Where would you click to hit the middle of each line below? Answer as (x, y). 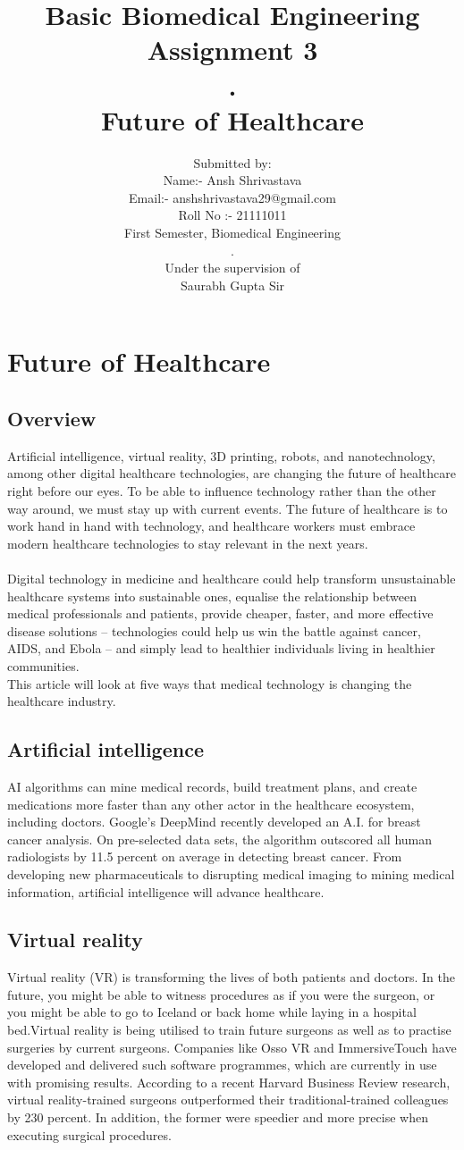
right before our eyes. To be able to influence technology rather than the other (222, 491)
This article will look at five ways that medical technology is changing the (210, 683)
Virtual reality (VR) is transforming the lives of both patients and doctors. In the (231, 977)
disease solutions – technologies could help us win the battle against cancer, (214, 630)
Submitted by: (232, 162)
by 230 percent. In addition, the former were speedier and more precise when (218, 1117)
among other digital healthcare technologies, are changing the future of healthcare (232, 473)
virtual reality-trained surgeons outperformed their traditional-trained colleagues (228, 1100)
